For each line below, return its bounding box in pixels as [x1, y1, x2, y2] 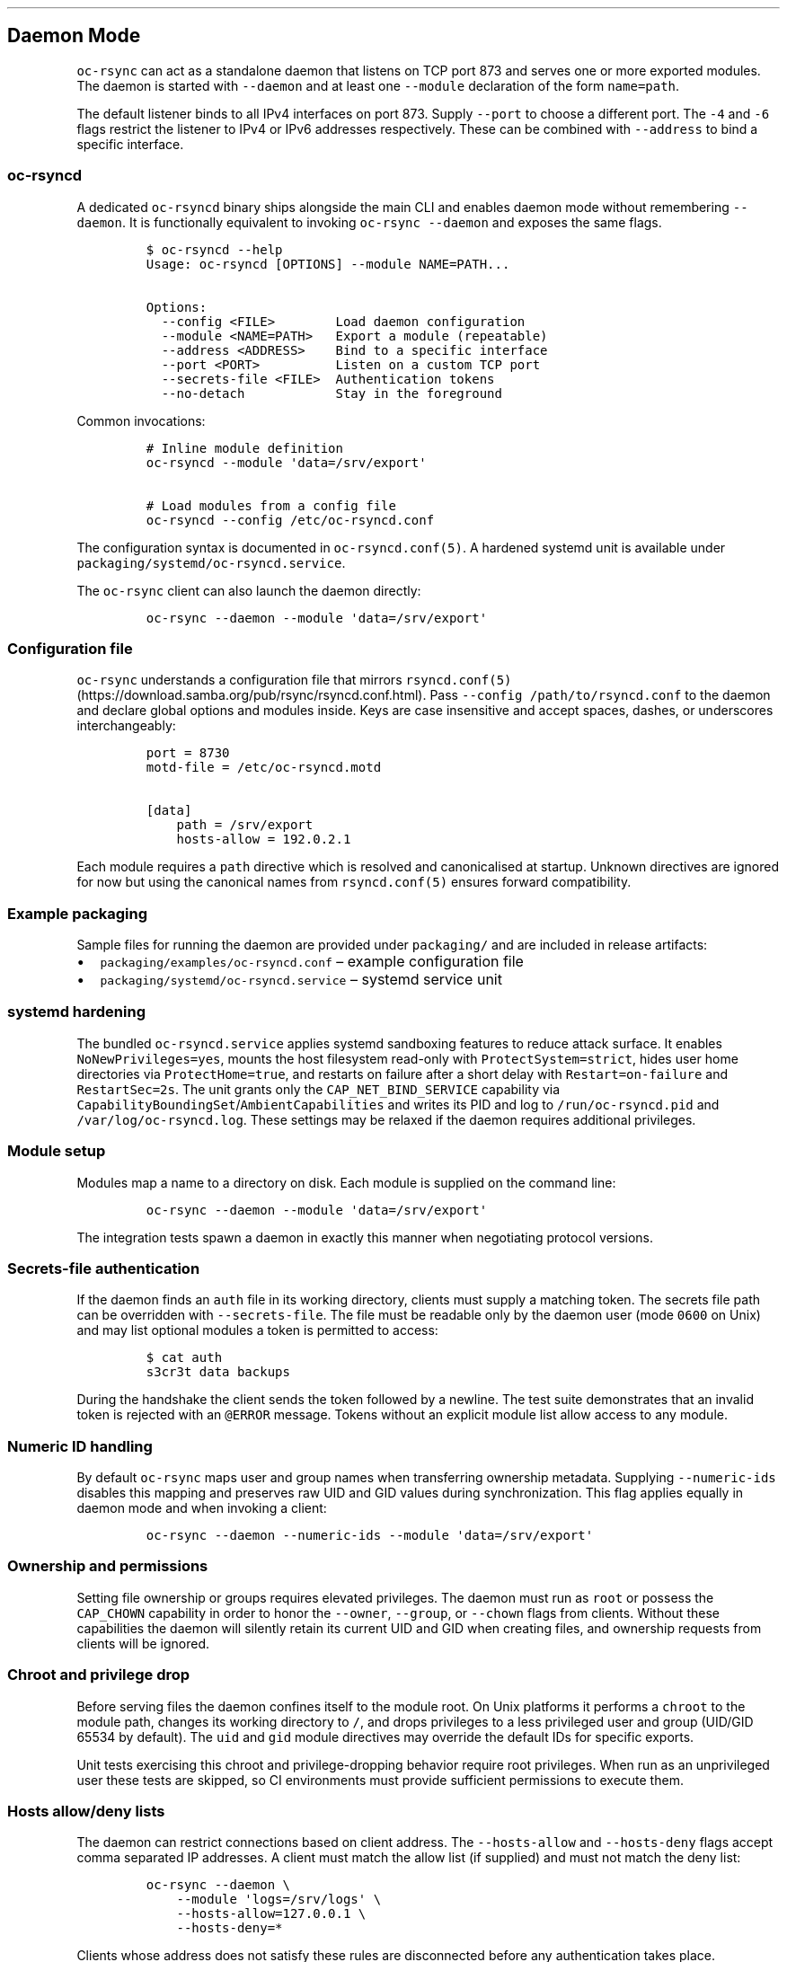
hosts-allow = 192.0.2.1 [176, 832, 351, 847]
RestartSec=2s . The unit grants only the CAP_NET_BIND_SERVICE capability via [76, 1081, 561, 1097]
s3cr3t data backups [146, 1365, 290, 1380]
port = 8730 [146, 746, 230, 761]
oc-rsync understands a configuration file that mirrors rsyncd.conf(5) [76, 672, 512, 688]
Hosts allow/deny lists [7, 1801, 165, 1820]
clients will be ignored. [76, 1635, 210, 1651]
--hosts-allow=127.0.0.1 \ [176, 1906, 367, 1922]
